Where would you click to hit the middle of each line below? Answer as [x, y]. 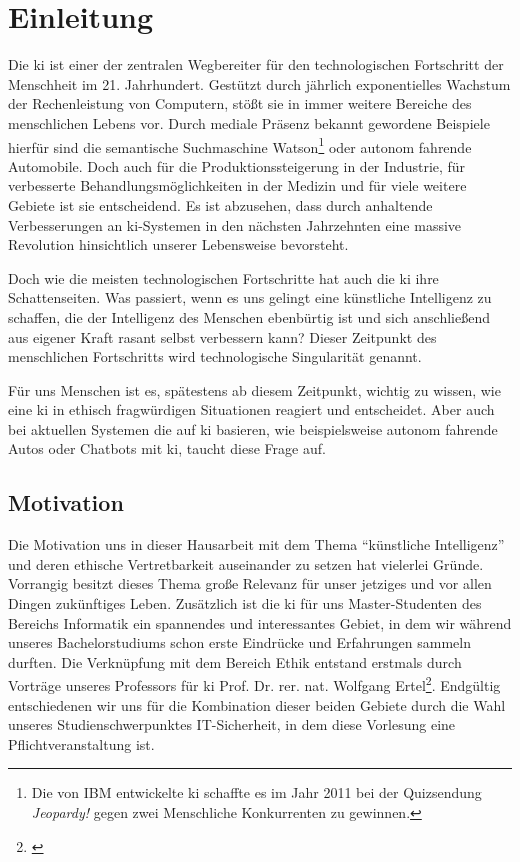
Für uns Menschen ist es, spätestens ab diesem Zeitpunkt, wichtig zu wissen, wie [254, 389]
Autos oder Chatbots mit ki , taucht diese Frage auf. [167, 448]
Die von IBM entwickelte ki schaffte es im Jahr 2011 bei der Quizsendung [256, 792]
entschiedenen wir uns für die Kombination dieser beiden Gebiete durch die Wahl [257, 704]
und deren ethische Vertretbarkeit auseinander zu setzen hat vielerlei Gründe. [246, 563]
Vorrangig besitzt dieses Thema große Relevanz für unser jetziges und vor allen [250, 583]
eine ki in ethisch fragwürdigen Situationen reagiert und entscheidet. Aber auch [251, 409]
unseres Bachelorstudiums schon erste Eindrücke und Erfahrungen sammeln [239, 642]
